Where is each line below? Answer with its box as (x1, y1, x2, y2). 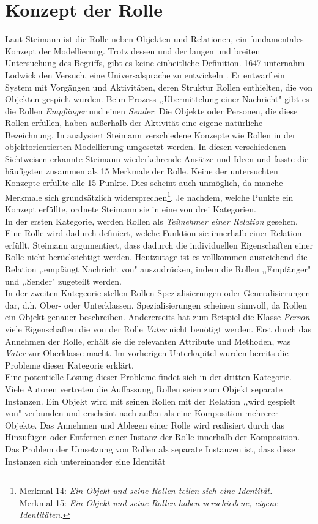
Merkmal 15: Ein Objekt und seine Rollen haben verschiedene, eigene (19, 496, 278, 509)
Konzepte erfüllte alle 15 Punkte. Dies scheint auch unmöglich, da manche (5, 176, 283, 189)
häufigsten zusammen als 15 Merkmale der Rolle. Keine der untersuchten (5, 164, 278, 177)
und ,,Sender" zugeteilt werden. (5, 274, 122, 287)
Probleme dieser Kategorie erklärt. (5, 358, 134, 371)
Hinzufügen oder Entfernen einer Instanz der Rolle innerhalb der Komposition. (5, 430, 300, 443)
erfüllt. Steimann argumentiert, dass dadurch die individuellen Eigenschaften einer (5, 238, 313, 251)
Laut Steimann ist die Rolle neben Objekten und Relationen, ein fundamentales (5, 32, 304, 45)
